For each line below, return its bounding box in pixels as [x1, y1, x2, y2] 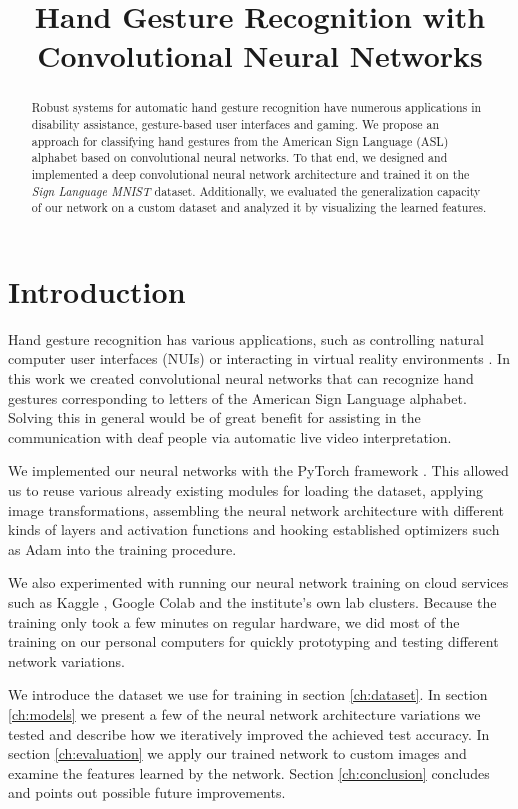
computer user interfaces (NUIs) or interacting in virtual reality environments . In [8, 348, 510, 369]
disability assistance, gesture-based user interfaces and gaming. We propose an [31, 116, 440, 133]
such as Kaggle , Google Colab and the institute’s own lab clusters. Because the [8, 592, 497, 613]
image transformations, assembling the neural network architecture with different [8, 499, 505, 520]
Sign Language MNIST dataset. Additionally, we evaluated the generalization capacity [31, 182, 481, 199]
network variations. [8, 650, 125, 671]
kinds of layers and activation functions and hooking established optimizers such [8, 519, 500, 540]
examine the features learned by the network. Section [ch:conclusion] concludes [8, 762, 490, 783]
